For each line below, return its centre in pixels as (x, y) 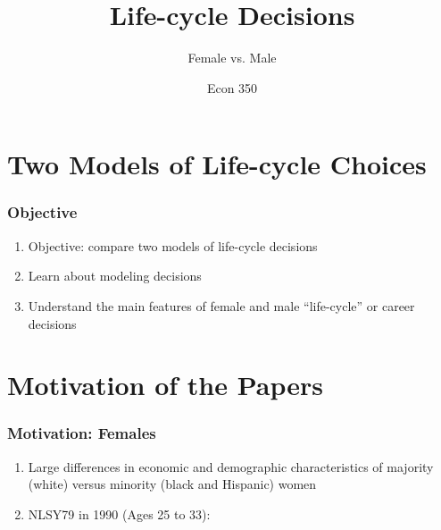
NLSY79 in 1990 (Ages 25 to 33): (119, 513)
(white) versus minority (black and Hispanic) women (172, 484)
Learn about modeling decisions (115, 276)
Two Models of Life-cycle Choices (217, 164)
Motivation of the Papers (165, 385)
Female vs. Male (232, 58)
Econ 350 (232, 87)
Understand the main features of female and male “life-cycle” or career (221, 305)
